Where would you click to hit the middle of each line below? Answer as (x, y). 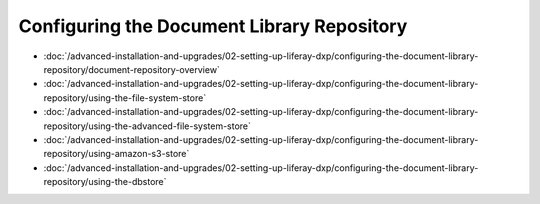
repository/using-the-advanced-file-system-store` (147, 126)
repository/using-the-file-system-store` (125, 97)
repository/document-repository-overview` (131, 69)
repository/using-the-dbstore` (105, 182)
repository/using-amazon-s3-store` (116, 154)
